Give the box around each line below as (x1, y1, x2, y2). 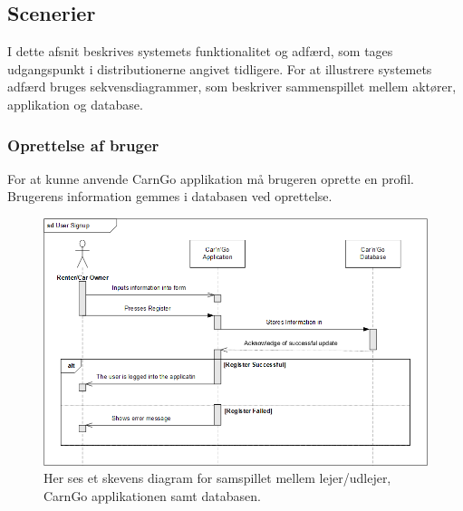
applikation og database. (7, 94, 143, 113)
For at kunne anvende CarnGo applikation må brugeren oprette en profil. (7, 169, 414, 188)
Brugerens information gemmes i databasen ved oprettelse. (7, 187, 333, 206)
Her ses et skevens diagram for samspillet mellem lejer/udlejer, (43, 468, 391, 487)
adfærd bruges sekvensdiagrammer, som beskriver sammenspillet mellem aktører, (7, 77, 457, 96)
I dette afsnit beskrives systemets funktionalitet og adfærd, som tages (7, 42, 393, 61)
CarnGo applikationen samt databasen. (43, 486, 261, 505)
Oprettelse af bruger (7, 133, 159, 156)
